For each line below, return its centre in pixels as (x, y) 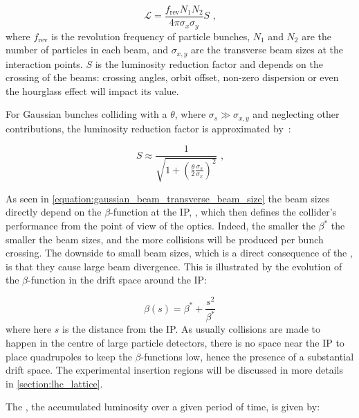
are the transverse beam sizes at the (267, 50)
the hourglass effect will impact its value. (92, 90)
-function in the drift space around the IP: (118, 280)
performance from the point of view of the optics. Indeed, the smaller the (160, 226)
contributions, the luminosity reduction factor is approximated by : (148, 128)
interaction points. (44, 63)
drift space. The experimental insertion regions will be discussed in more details (174, 370)
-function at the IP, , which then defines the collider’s (223, 212)
